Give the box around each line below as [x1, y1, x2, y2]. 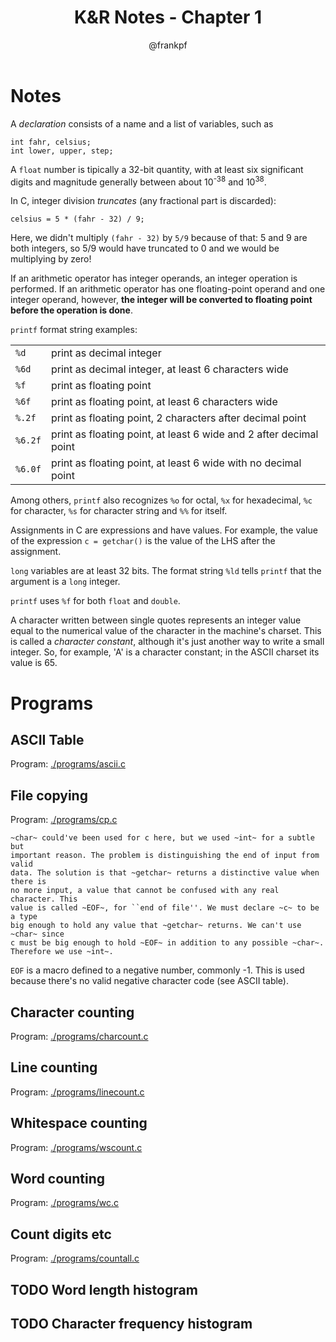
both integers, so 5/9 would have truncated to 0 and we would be [10, 242, 280, 255]
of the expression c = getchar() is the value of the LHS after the [10, 535, 276, 547]
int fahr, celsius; [10, 137, 92, 147]
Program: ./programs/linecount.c [10, 1086, 145, 1098]
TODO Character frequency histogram [10, 1316, 253, 1332]
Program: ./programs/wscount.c [10, 1141, 143, 1153]
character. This [10, 894, 78, 905]
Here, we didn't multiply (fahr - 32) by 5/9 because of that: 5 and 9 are [10, 232, 308, 244]
